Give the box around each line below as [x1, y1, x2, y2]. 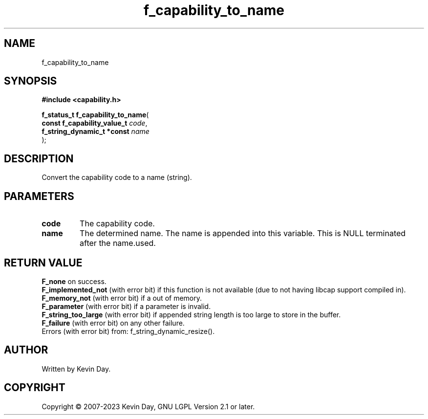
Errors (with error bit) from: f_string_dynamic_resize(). [42, 327, 215, 335]
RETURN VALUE [4, 256, 83, 269]
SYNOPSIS [4, 75, 57, 88]
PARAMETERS [4, 190, 74, 202]
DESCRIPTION [4, 152, 74, 165]
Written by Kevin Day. [42, 364, 111, 373]
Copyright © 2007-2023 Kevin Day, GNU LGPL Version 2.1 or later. [42, 402, 255, 411]
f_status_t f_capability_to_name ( [42, 110, 149, 119]
